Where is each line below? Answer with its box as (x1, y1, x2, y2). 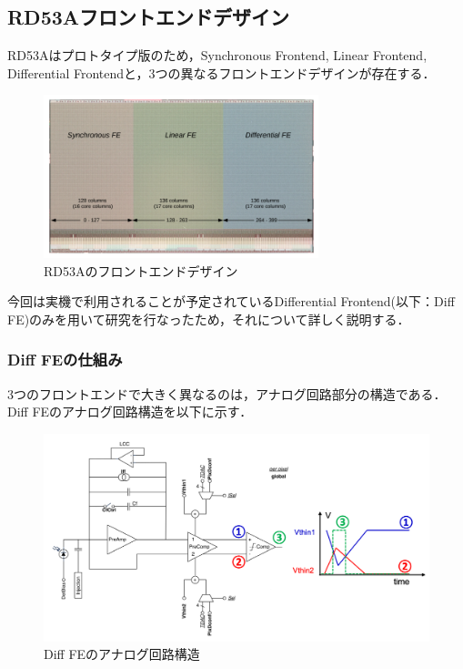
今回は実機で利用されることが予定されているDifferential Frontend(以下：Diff (7, 292, 455, 311)
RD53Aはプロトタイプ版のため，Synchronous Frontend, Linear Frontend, (7, 46, 428, 65)
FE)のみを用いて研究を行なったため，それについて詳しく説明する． (7, 309, 410, 328)
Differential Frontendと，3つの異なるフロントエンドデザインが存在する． (7, 63, 436, 82)
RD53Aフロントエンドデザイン (7, 3, 290, 31)
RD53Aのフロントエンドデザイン (44, 261, 238, 280)
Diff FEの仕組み (7, 348, 123, 371)
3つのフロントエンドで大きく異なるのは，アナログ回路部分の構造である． (7, 384, 447, 403)
